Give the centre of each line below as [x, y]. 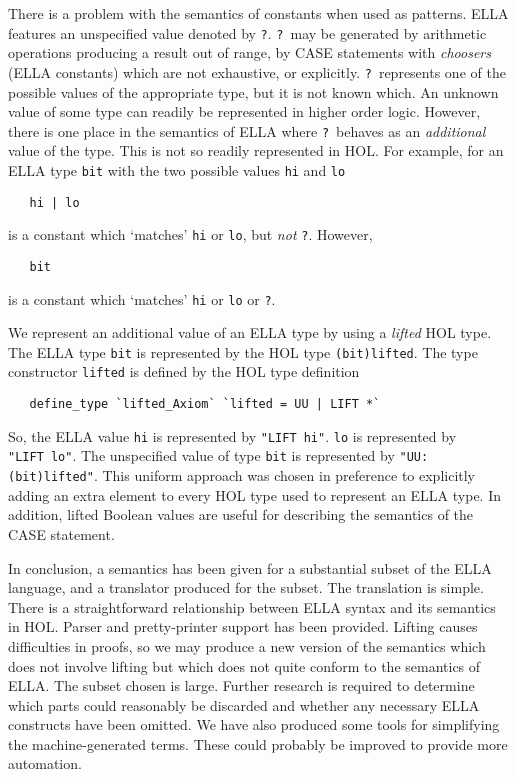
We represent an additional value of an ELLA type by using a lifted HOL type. [250, 332]
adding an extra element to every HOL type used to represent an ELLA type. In [255, 494]
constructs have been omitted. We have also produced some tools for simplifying [254, 724]
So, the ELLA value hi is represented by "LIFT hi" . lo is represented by [232, 435]
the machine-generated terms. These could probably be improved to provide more [258, 743]
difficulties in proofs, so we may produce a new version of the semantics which [247, 645]
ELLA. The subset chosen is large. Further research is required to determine [241, 685]
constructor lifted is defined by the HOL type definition [184, 371]
